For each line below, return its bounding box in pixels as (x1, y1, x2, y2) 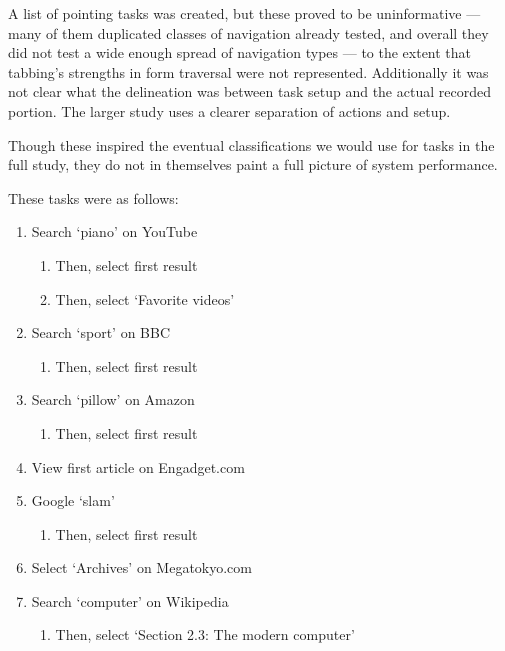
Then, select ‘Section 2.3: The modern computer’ (55, 624, 355, 645)
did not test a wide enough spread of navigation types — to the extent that (8, 42, 472, 63)
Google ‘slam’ (31, 490, 115, 511)
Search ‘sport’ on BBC (31, 322, 171, 343)
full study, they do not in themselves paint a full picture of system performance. (8, 154, 498, 175)
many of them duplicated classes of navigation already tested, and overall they (8, 22, 489, 43)
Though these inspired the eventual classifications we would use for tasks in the (8, 134, 495, 155)
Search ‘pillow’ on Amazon (31, 389, 195, 410)
